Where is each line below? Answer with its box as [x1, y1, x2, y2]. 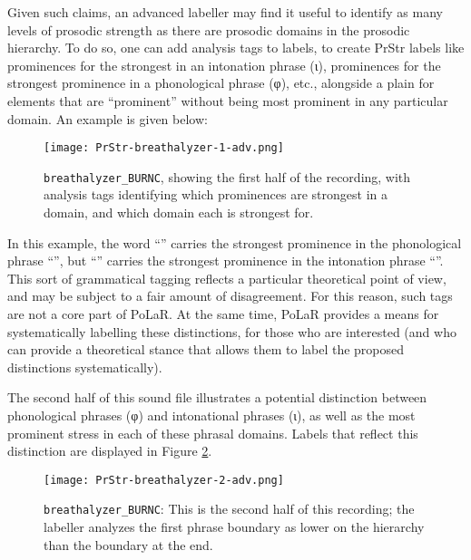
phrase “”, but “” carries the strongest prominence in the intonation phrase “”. [7, 251, 444, 270]
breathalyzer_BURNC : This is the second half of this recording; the [44, 499, 415, 518]
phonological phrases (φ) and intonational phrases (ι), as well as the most [7, 406, 416, 424]
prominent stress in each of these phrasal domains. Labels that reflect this [7, 423, 418, 442]
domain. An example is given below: [7, 109, 208, 128]
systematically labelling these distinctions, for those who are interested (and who [7, 322, 456, 341]
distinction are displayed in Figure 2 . [7, 441, 212, 460]
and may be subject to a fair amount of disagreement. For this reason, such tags [7, 286, 453, 305]
